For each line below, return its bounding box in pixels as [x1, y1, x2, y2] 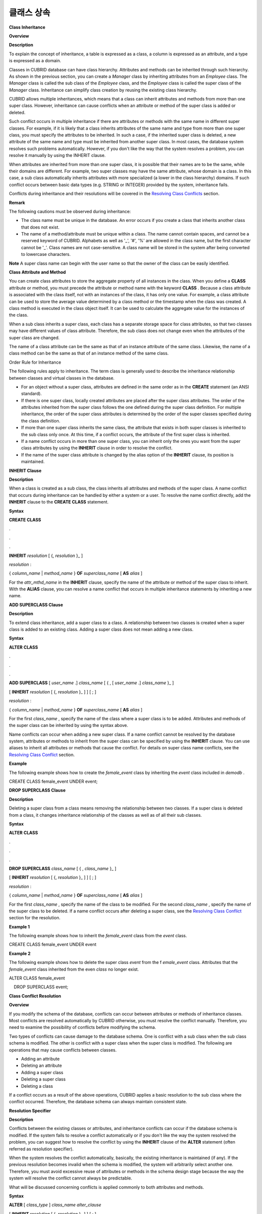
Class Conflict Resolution [9, 993, 62, 999]
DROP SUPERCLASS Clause [9, 787, 65, 793]
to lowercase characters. [21, 252, 71, 257]
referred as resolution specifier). [9, 1146, 74, 1152]
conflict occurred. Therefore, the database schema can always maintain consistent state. [9, 1099, 187, 1105]
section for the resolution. [9, 915, 61, 921]
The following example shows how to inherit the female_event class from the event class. [9, 933, 187, 939]
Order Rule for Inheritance [9, 359, 62, 365]
